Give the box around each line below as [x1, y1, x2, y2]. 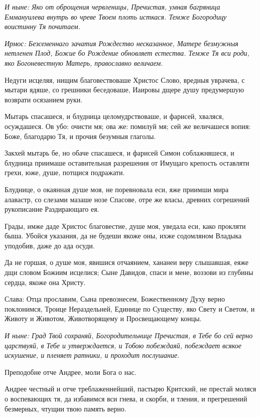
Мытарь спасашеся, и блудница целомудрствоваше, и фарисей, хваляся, [5, 111, 224, 121]
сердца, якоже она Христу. [5, 276, 86, 287]
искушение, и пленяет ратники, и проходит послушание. [5, 350, 180, 360]
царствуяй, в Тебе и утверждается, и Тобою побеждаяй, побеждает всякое [5, 340, 241, 350]
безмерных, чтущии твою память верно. [5, 403, 126, 413]
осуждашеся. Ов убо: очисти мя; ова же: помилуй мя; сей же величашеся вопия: [5, 120, 251, 131]
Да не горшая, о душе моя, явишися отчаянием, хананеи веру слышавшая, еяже [5, 257, 248, 267]
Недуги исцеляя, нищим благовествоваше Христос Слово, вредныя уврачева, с [5, 74, 245, 85]
